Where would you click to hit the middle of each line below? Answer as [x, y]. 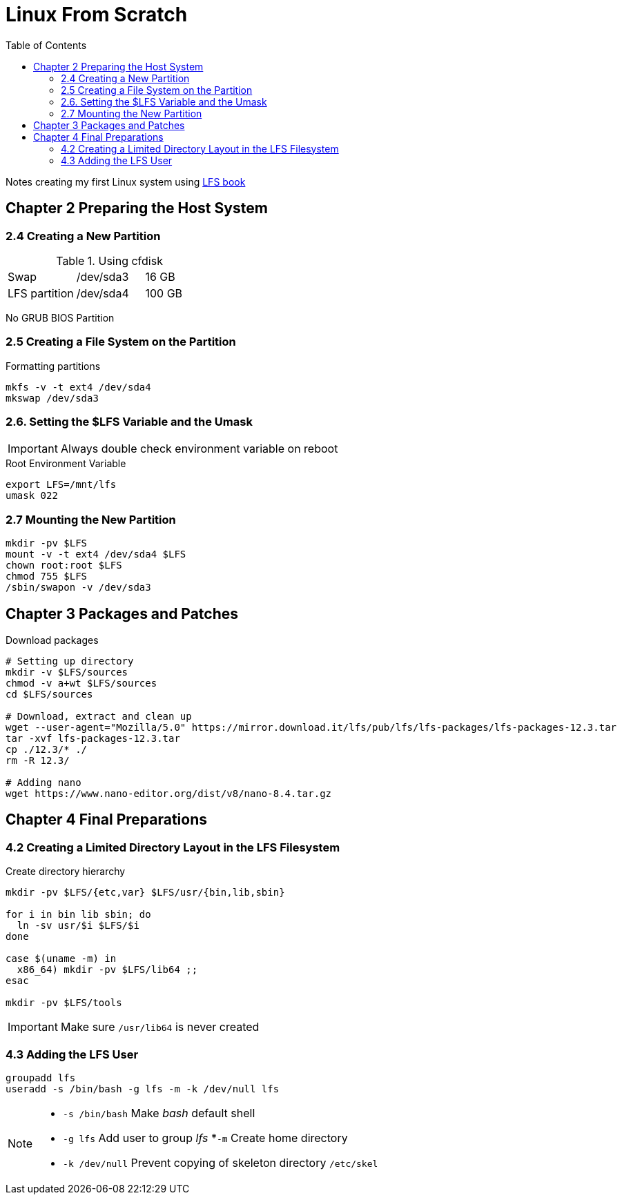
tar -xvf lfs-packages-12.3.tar [93, 739]
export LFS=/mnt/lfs [61, 485]
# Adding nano [43, 783]
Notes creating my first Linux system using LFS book [126, 181]
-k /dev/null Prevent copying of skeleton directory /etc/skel [221, 1163]
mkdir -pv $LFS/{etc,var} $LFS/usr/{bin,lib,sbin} [145, 893]
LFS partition [41, 293]
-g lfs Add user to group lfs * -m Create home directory [205, 1138]
